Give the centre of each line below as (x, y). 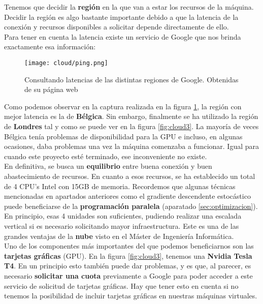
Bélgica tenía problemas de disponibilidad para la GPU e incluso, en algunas (123, 136)
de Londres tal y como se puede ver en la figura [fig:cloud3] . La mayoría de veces (131, 126)
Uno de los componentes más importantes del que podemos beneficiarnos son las (129, 246)
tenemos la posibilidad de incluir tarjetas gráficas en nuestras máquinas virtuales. (131, 296)
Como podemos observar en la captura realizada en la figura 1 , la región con (123, 106)
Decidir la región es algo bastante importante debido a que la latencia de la (121, 17)
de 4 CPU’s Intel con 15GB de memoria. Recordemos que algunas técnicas (120, 186)
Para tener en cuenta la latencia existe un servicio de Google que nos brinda (123, 36)
